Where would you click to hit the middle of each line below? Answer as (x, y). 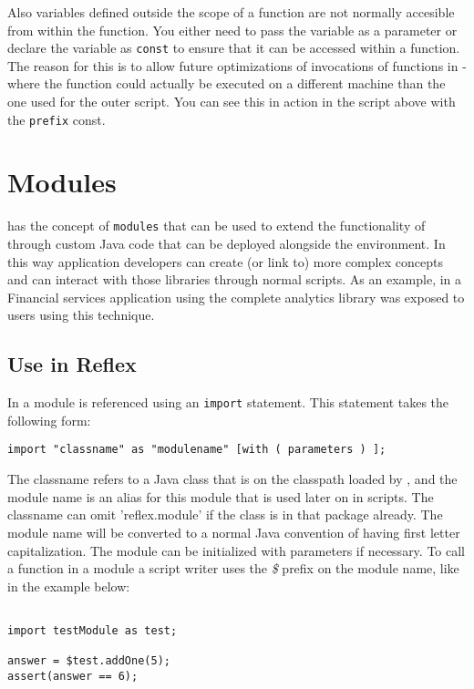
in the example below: (69, 586)
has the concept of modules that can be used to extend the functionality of (216, 226)
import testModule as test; (93, 630)
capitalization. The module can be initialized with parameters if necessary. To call (237, 550)
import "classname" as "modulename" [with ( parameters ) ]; (197, 450)
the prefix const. (57, 119)
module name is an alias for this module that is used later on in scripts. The (221, 496)
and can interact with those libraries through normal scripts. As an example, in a (235, 279)
